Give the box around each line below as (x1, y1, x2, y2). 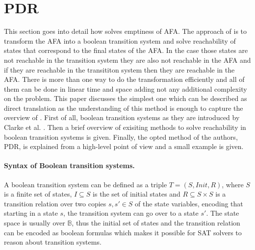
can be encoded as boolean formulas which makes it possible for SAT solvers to (4, 227, 242, 237)
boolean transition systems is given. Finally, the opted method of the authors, (4, 131, 238, 142)
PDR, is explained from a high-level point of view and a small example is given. (4, 141, 244, 151)
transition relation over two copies (4, 198, 106, 208)
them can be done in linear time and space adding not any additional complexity (4, 83, 247, 94)
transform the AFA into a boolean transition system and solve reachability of (4, 35, 236, 46)
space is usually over (4, 218, 65, 228)
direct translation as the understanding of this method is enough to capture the (4, 102, 243, 113)
